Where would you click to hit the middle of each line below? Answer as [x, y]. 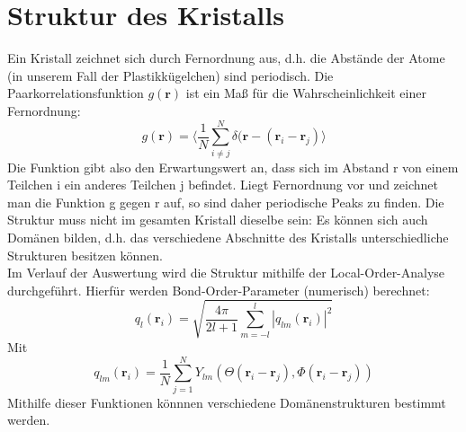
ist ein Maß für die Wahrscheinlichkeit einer [306, 93]
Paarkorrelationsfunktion [76, 93]
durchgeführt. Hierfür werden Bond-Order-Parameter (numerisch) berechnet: [219, 290]
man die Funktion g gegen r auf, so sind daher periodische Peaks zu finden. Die [226, 202]
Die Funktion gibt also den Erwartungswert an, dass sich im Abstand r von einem [233, 167]
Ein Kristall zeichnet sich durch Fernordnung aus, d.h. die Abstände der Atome [226, 58]
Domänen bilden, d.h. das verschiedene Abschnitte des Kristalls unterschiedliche [228, 237]
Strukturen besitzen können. [85, 255]
